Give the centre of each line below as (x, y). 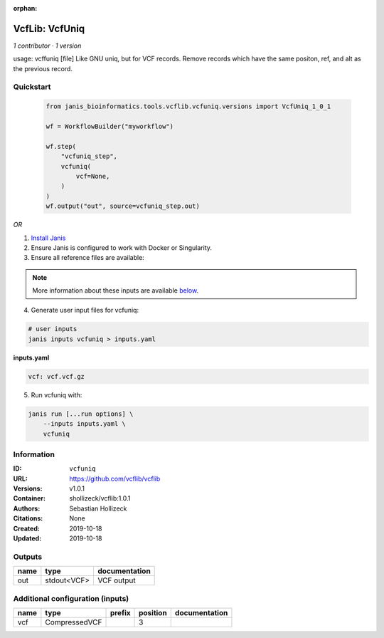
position (153, 612)
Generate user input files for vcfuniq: (85, 310)
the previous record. (43, 68)
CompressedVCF (74, 622)
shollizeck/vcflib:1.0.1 (100, 498)
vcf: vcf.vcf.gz (57, 376)
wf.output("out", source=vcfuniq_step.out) (123, 206)
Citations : (28, 518)
